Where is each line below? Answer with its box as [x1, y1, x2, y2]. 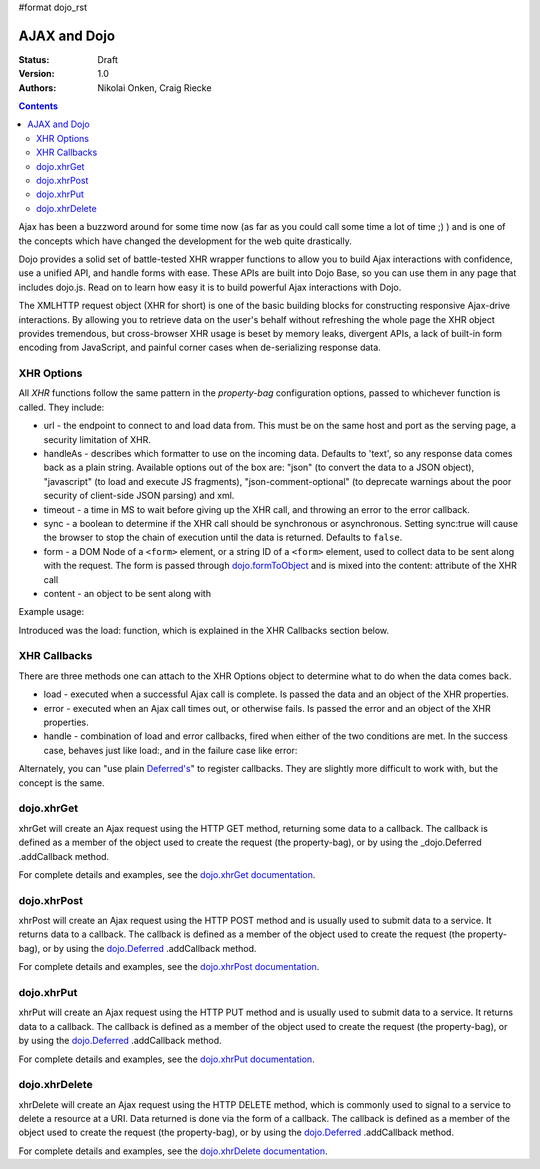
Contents [18, 100, 59, 112]
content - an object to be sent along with [43, 587, 212, 599]
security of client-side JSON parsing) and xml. [43, 490, 235, 502]
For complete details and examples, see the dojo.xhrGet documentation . [18, 868, 316, 880]
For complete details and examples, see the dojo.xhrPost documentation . [18, 961, 320, 973]
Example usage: [18, 606, 85, 618]
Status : [18, 53, 50, 65]
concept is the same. [18, 776, 105, 789]
